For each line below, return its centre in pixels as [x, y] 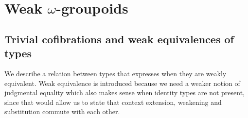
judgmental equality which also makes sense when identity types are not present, [125, 93]
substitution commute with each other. [62, 111]
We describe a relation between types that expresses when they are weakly [115, 73]
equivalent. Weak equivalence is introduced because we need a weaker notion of [122, 83]
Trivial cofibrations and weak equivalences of [119, 39]
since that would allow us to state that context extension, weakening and [113, 102]
